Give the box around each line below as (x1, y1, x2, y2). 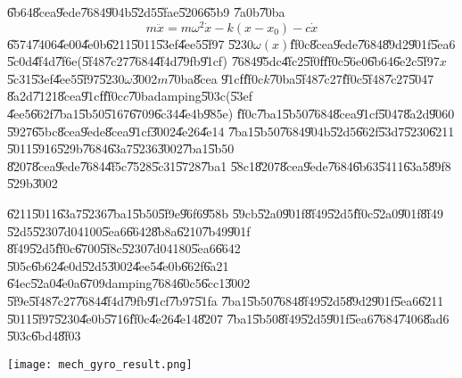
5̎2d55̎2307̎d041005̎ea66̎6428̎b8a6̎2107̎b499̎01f (7, 221, 251, 240)
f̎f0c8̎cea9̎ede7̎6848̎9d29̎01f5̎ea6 (290, 34, 456, 53)
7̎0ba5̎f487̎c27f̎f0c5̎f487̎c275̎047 (269, 69, 434, 87)
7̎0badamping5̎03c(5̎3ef (128, 86, 252, 105)
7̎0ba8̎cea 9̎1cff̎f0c (168, 69, 264, 87)
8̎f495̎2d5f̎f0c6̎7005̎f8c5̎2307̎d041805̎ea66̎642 (7, 239, 241, 258)
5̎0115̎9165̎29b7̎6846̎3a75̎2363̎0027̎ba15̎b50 (7, 139, 235, 158)
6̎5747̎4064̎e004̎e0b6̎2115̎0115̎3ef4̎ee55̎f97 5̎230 (7, 34, 254, 53)
